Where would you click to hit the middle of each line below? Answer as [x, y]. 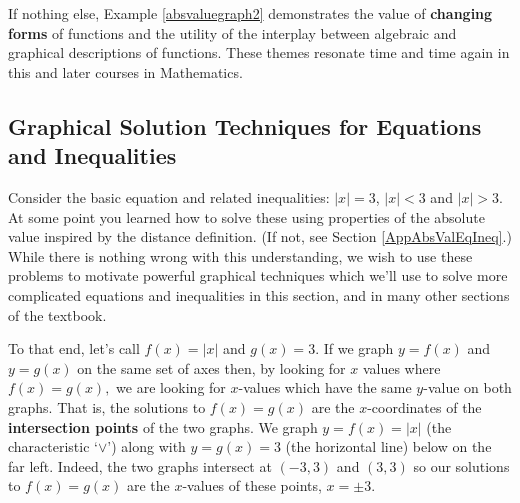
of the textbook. [57, 314]
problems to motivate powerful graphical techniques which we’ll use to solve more [258, 275]
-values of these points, [252, 485]
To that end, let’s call [74, 348]
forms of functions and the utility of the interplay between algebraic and [232, 32]
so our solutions [461, 465]
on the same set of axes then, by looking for [211, 367]
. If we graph [354, 348]
